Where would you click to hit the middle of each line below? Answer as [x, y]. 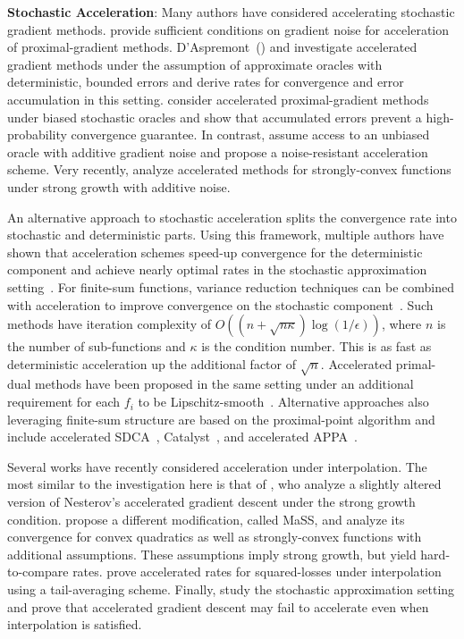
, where [401, 324]
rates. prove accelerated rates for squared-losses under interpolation [257, 572]
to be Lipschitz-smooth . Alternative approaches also [283, 402]
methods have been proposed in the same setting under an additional [224, 384]
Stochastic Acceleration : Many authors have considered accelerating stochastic [231, 12]
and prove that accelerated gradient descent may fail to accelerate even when [218, 606]
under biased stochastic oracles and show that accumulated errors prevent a [215, 117]
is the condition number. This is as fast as [316, 346]
